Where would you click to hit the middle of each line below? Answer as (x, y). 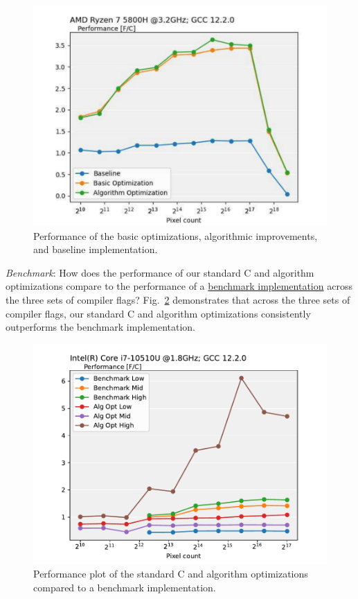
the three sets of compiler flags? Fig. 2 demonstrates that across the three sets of (178, 299)
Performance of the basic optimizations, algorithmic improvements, (176, 235)
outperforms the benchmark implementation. (100, 327)
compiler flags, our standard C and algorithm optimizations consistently (158, 313)
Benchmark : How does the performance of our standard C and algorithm (160, 272)
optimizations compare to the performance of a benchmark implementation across (179, 286)
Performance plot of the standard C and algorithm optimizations (171, 574)
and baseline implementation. (96, 249)
